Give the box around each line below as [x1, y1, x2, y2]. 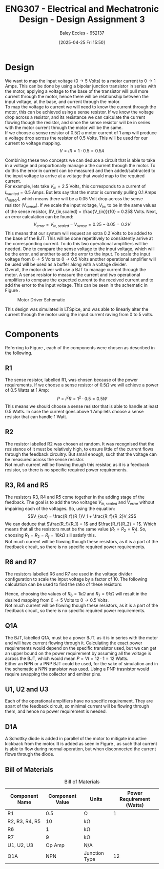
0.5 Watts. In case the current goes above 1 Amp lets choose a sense [5, 409, 144, 415]
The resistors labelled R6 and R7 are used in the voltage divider [5, 571, 133, 577]
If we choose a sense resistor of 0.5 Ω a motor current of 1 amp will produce [5, 129, 157, 135]
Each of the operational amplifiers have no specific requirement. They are [5, 698, 153, 704]
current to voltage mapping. [5, 140, 61, 146]
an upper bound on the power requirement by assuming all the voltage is [5, 650, 151, 656]
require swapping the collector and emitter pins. [5, 671, 102, 677]
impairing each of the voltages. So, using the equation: [5, 506, 115, 511]
